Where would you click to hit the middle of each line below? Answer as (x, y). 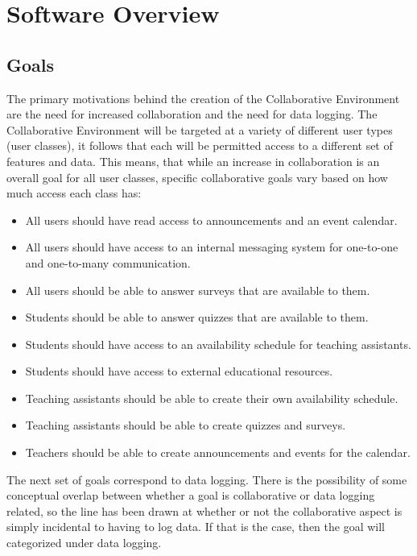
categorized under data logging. (84, 543)
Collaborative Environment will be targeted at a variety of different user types (200, 129)
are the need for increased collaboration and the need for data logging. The (192, 114)
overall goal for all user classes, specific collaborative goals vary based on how (197, 177)
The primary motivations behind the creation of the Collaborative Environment (203, 98)
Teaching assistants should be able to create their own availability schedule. (212, 398)
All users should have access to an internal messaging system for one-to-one (212, 247)
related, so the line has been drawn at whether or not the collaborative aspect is (204, 510)
